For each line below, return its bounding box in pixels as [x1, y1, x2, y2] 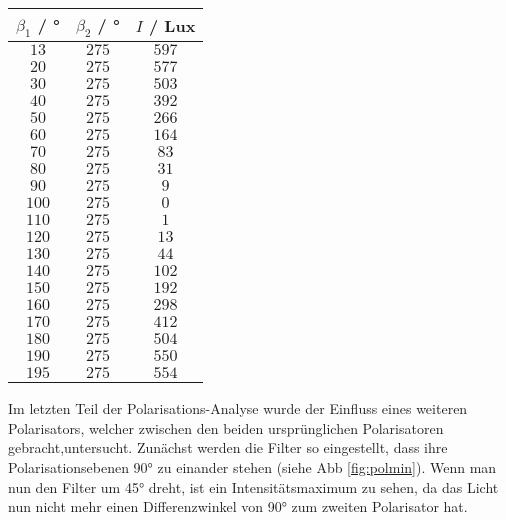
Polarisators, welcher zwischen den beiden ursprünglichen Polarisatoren [8, 417, 444, 438]
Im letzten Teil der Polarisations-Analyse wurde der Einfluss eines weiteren [8, 398, 468, 419]
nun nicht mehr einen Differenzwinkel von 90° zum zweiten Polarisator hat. [8, 496, 468, 517]
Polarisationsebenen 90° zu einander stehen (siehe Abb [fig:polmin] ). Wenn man [8, 456, 497, 477]
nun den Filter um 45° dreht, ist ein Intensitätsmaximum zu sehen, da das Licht [8, 476, 499, 497]
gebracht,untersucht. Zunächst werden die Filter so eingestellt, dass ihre [8, 437, 448, 458]
